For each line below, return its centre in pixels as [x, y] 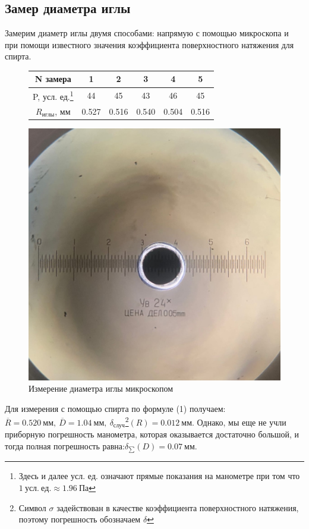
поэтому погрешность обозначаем [80, 519]
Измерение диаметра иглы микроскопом [101, 388]
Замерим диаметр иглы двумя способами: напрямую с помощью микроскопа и [147, 33]
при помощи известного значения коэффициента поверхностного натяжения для [149, 44]
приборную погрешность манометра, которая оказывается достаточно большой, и [152, 434]
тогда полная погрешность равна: [65, 445]
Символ [32, 507]
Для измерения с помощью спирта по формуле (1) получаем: [115, 408]
